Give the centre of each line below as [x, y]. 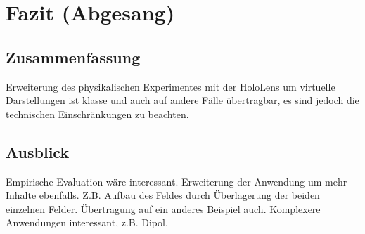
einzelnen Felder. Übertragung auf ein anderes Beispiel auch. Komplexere [163, 208]
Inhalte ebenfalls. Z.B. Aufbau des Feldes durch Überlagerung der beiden [163, 195]
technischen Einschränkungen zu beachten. [97, 113]
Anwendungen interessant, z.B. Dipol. [87, 222]
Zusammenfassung [73, 57]
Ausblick [38, 151]
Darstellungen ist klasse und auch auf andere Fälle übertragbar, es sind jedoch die [182, 100]
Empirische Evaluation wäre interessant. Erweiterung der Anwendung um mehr [177, 181]
